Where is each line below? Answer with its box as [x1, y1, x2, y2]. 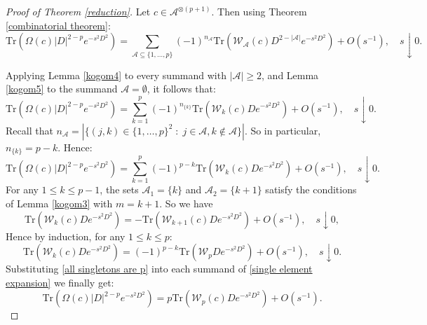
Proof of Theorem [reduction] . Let [6, 4, 151, 18]
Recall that [6, 123, 53, 137]
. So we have [159, 196, 213, 210]
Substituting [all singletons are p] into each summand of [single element [6, 261, 313, 276]
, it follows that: [147, 81, 216, 96]
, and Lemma [262, 67, 319, 82]
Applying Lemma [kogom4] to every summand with [6, 67, 226, 82]
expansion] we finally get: [6, 275, 114, 289]
